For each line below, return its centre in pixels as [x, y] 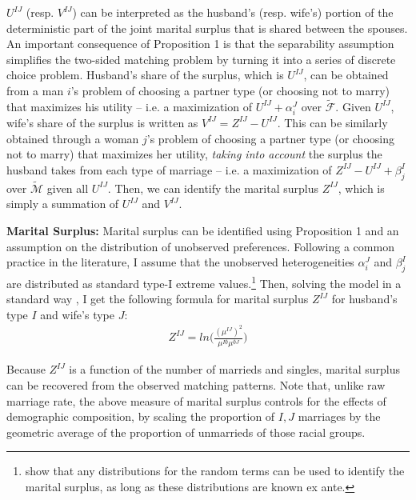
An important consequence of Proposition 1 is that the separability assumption [200, 44]
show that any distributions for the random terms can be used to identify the [215, 471]
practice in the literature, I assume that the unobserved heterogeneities [180, 262]
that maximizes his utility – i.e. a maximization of [129, 106]
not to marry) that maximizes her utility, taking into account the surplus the [194, 154]
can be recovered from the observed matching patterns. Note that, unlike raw [196, 384]
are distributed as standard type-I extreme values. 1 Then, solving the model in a [204, 282]
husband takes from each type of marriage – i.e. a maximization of [169, 169]
